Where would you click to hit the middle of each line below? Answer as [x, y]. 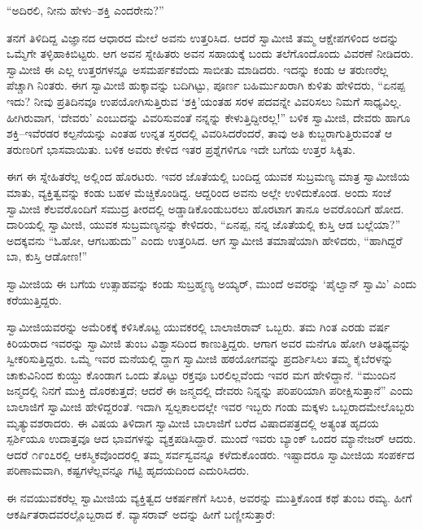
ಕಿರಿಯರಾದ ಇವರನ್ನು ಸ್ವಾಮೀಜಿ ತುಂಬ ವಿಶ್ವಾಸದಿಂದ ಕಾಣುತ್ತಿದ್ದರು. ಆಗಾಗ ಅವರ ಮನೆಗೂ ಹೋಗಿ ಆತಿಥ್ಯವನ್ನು [209, 342]
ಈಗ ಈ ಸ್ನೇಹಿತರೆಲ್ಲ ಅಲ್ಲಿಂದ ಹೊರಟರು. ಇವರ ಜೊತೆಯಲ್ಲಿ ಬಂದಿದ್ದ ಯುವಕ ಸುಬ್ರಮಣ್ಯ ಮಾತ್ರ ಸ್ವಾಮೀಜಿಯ [208, 176]
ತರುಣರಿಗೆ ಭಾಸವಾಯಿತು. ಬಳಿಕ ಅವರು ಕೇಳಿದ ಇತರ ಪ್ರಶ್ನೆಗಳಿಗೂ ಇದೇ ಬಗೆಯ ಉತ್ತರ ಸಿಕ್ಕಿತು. [181, 149]
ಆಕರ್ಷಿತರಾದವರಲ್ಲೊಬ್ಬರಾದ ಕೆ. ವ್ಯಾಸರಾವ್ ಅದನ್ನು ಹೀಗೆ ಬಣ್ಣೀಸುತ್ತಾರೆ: [141, 513]
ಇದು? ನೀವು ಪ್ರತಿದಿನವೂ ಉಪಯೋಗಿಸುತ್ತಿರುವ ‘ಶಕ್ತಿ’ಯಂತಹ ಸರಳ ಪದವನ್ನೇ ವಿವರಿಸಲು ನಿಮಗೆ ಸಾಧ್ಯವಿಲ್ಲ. [204, 101]
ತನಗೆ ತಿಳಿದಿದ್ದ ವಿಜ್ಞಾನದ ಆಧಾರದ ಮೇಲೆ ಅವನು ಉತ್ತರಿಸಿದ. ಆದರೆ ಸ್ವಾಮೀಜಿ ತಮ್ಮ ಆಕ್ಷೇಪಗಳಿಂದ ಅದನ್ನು [203, 37]
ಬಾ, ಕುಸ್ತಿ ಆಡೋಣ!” [47, 256]
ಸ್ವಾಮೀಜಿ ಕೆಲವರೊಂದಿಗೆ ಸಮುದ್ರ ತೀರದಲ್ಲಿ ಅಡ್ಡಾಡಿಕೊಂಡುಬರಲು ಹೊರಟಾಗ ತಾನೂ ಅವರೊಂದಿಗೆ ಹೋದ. [205, 208]
